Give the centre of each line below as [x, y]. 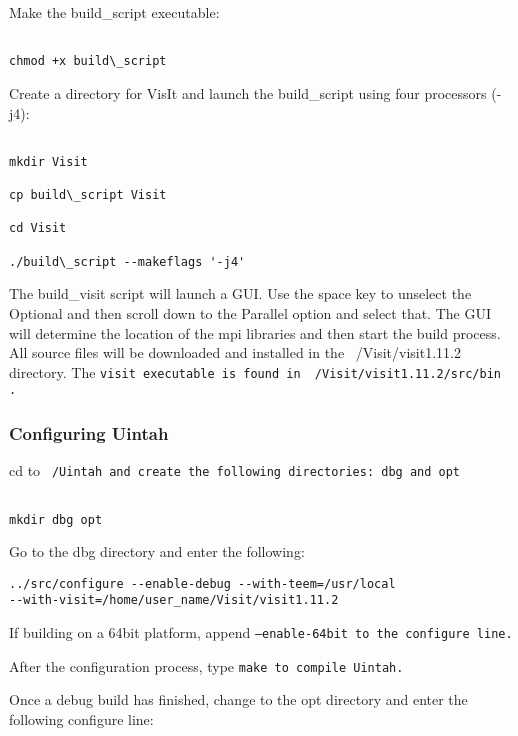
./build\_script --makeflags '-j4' [127, 261]
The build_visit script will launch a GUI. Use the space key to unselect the [240, 293]
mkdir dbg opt [56, 519]
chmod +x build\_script [88, 61]
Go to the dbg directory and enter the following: [157, 551]
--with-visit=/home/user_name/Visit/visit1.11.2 [174, 600]
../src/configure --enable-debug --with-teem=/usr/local [202, 583]
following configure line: [81, 719]
